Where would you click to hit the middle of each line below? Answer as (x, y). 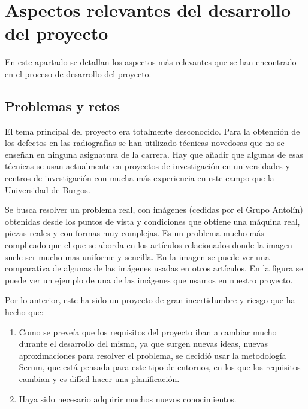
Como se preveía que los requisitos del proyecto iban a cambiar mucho (148, 332)
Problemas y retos (62, 106)
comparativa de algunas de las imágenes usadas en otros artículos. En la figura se (154, 268)
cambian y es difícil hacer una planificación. (99, 378)
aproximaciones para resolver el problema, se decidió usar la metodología (153, 355)
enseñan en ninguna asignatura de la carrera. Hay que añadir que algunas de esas (154, 154)
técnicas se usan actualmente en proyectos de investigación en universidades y (147, 166)
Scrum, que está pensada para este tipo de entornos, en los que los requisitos (160, 367)
